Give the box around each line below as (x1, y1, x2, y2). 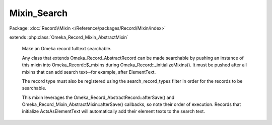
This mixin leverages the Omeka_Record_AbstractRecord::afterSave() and (22, 94, 175, 100)
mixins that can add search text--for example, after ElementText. (22, 69, 156, 75)
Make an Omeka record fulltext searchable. (22, 46, 112, 52)
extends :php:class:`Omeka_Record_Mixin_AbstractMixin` (9, 34, 128, 40)
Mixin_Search (9, 8, 68, 19)
